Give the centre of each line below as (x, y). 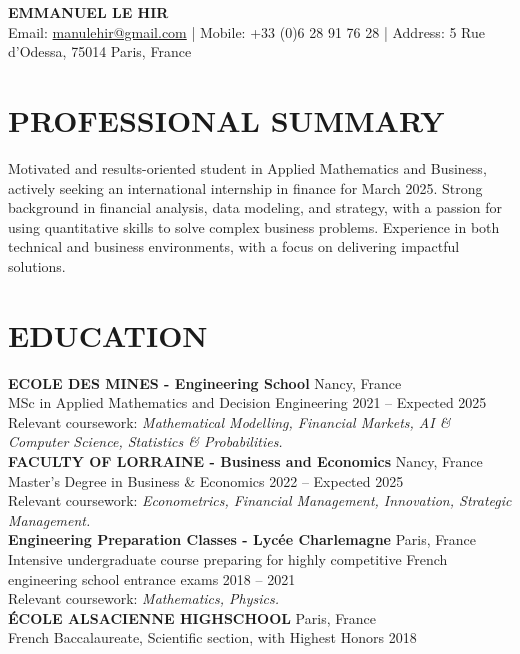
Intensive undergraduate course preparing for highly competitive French (228, 558)
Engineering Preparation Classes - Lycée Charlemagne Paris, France (242, 539)
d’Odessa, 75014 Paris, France (100, 51)
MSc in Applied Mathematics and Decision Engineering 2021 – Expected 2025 (247, 402)
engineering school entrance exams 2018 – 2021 (152, 578)
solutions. (37, 265)
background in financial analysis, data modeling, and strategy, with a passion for (255, 207)
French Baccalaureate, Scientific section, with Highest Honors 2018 (212, 637)
